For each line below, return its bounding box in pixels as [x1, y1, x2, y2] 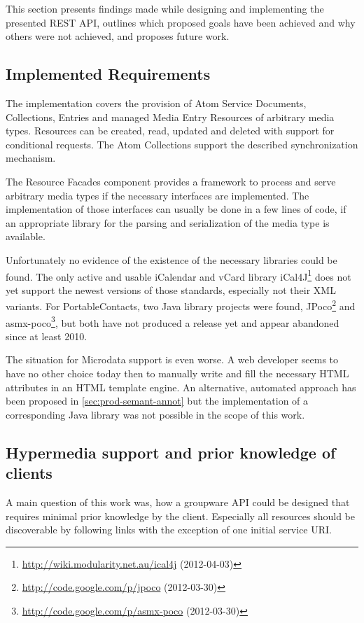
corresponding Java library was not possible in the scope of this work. [6, 407, 305, 421]
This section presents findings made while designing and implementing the [6, 1, 324, 15]
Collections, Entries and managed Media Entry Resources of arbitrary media [6, 109, 335, 124]
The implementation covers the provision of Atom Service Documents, [6, 95, 307, 110]
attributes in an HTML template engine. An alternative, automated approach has [6, 379, 356, 394]
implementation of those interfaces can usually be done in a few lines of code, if [6, 202, 346, 216]
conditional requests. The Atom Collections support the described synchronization [6, 136, 358, 151]
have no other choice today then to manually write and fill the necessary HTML [6, 366, 349, 381]
